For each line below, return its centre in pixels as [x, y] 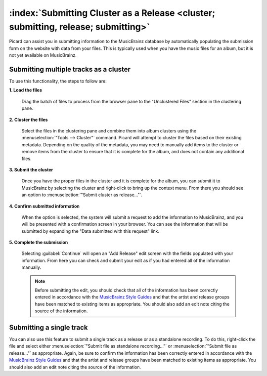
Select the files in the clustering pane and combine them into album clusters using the [109, 130]
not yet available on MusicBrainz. [43, 55]
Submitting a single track [48, 328]
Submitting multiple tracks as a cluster [70, 69]
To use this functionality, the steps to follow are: [58, 81]
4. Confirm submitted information [44, 206]
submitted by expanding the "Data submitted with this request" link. [90, 231]
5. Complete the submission [39, 243]
